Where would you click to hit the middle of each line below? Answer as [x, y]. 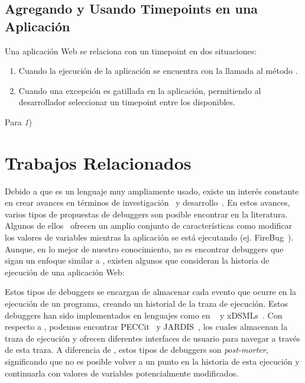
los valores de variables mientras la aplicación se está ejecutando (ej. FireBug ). [149, 237]
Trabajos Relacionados [98, 162]
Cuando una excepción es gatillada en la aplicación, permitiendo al [140, 90]
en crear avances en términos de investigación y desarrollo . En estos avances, [147, 202]
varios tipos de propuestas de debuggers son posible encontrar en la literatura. [146, 214]
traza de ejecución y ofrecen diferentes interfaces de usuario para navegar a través [152, 338]
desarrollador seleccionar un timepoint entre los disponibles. [127, 102]
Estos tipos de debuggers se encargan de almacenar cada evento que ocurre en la [151, 292]
